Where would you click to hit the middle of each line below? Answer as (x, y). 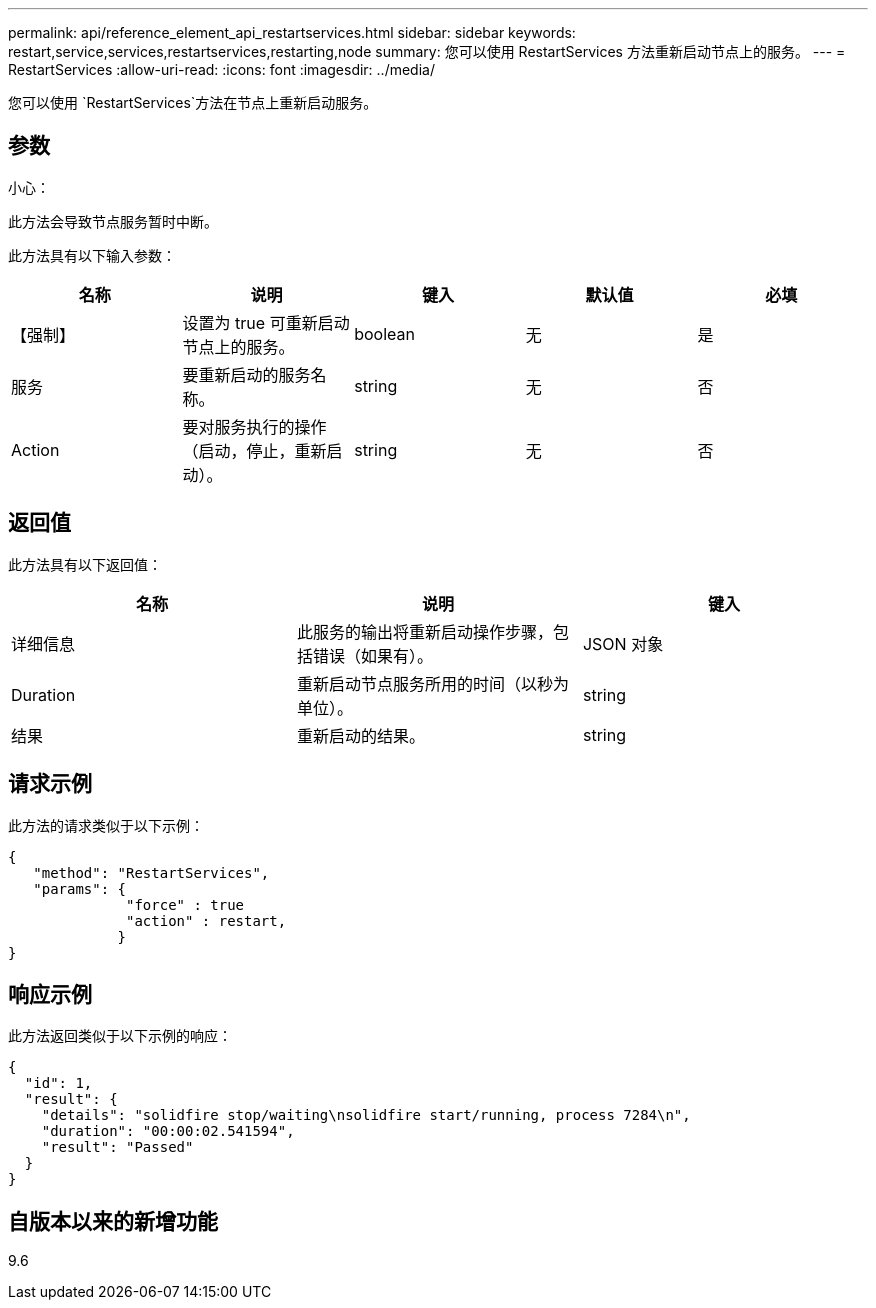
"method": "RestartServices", (151, 872)
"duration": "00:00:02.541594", (168, 1131)
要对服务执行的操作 (254, 426)
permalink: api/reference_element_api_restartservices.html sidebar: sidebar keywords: (292, 32)
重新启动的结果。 (360, 735)
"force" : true (185, 904)
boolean (384, 333)
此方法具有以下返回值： (85, 564)
